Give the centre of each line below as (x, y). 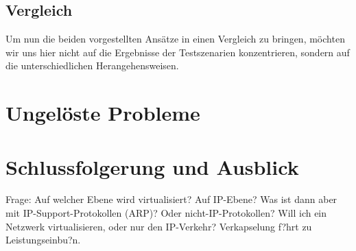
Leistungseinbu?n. (43, 240)
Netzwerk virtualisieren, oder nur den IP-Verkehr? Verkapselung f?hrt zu (159, 226)
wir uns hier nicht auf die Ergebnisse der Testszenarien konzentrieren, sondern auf (178, 52)
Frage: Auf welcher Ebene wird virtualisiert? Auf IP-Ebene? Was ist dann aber (171, 199)
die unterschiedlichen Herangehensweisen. (92, 65)
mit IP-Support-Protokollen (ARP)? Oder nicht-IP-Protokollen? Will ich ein (166, 213)
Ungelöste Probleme (103, 113)
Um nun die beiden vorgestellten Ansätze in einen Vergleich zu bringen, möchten (175, 39)
